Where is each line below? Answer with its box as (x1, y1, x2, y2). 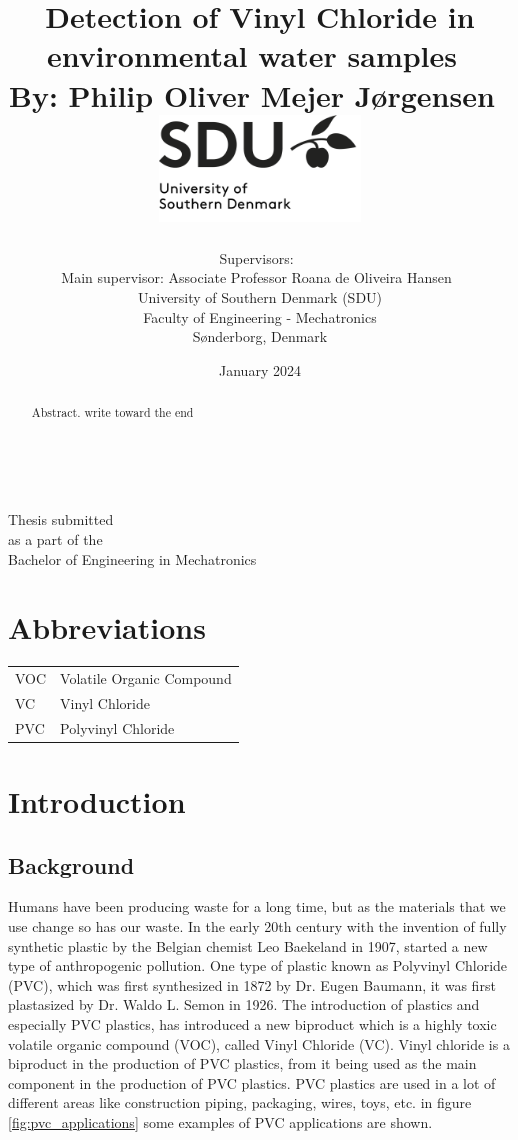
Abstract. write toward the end (31, 404, 194, 421)
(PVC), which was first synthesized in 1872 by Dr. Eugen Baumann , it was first (8, 974, 496, 995)
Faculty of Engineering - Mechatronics (143, 306, 377, 327)
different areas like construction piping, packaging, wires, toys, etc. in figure (8, 1092, 472, 1113)
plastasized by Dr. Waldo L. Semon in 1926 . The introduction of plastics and (8, 994, 480, 1015)
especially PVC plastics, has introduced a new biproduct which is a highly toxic (8, 1013, 497, 1034)
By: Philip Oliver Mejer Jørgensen (9, 74, 495, 115)
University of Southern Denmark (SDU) (137, 286, 383, 307)
